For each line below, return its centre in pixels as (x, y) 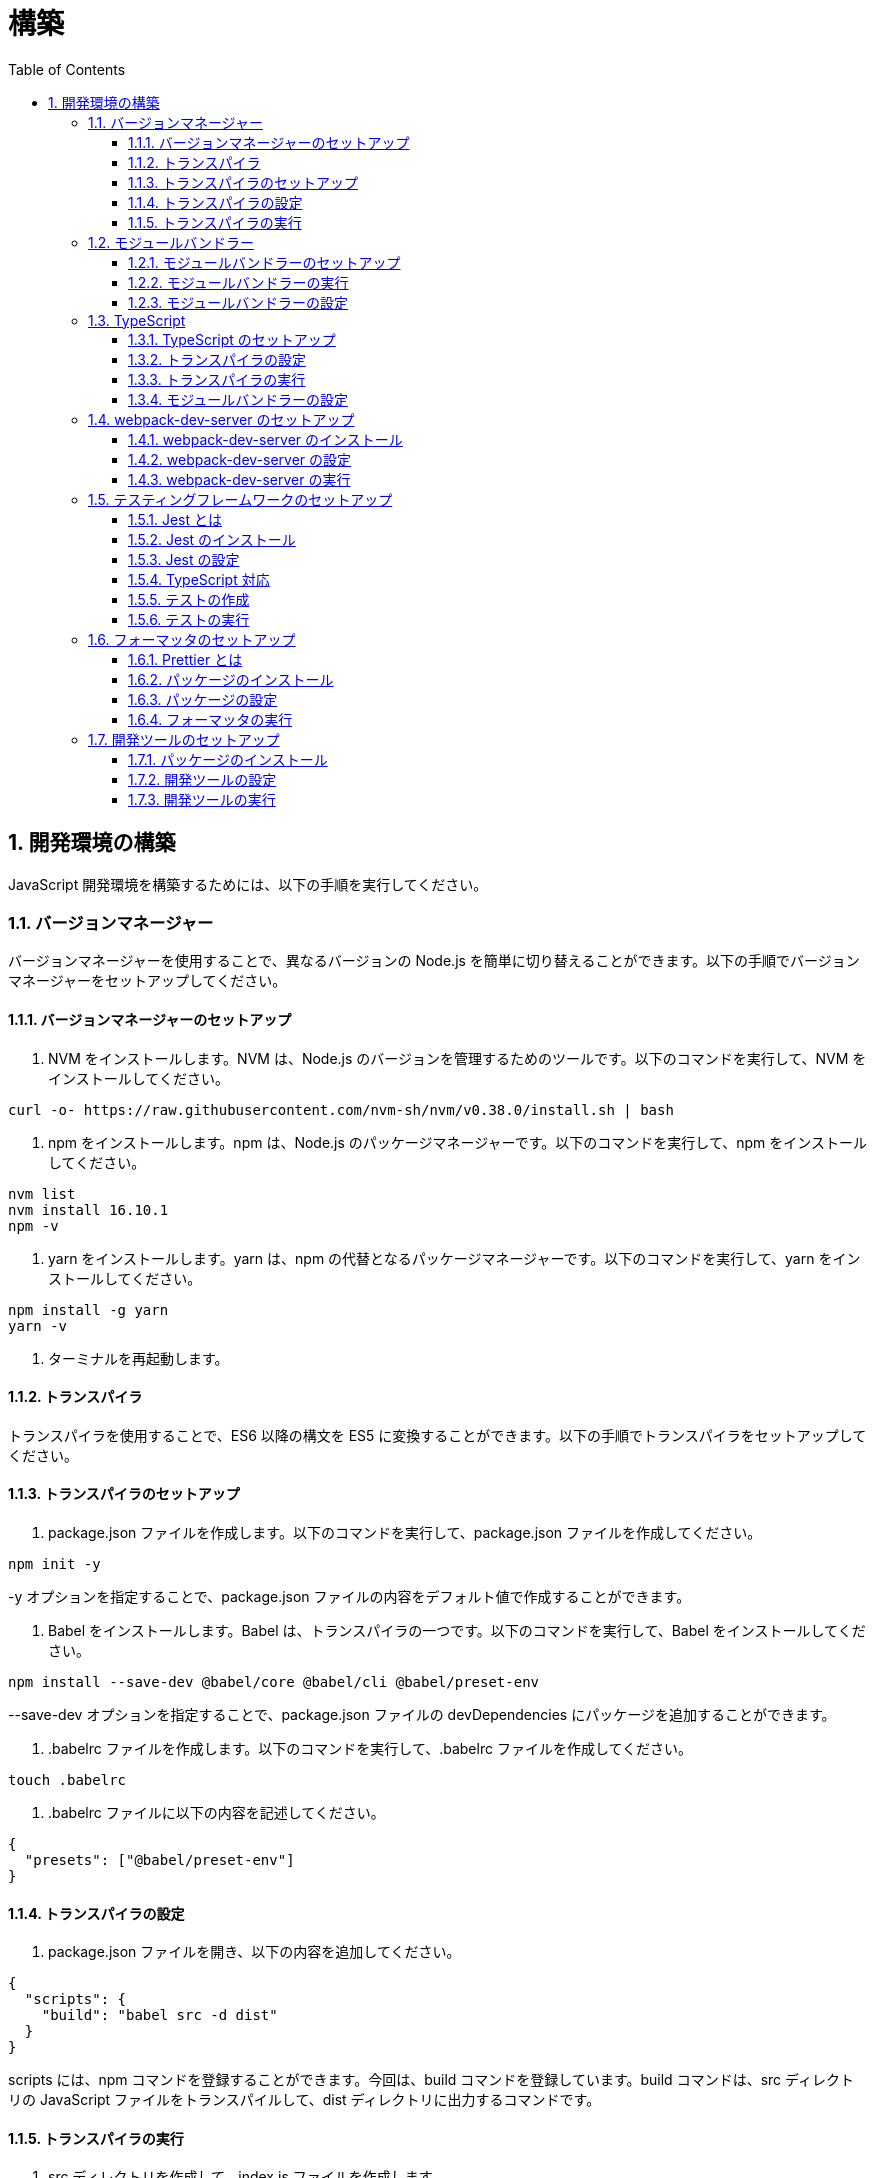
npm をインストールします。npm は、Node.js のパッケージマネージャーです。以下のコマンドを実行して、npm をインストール (457, 1142)
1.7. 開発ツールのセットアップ (184, 739)
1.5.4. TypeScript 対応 (199, 579)
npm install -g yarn (88, 1309)
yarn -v (38, 1325)
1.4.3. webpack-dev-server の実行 (239, 479)
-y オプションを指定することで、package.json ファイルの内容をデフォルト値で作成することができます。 (349, 1596)
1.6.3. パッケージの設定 (203, 699)
